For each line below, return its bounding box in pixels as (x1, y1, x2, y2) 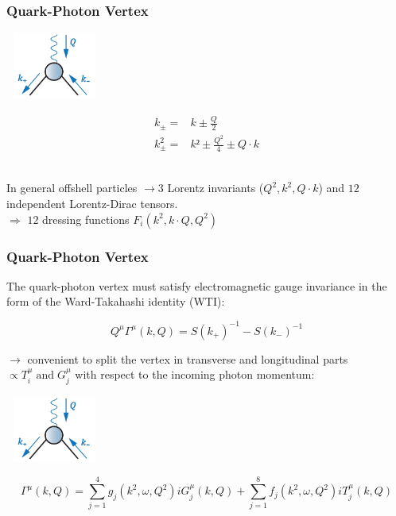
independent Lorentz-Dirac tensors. (6, 195, 178, 212)
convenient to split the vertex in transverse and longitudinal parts (27, 350, 348, 367)
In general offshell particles (6, 179, 138, 196)
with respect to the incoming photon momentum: (75, 366, 315, 383)
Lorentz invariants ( (167, 179, 264, 196)
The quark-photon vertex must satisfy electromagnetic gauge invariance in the (6, 277, 387, 294)
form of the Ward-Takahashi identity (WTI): (6, 293, 225, 310)
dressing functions (42, 210, 130, 227)
